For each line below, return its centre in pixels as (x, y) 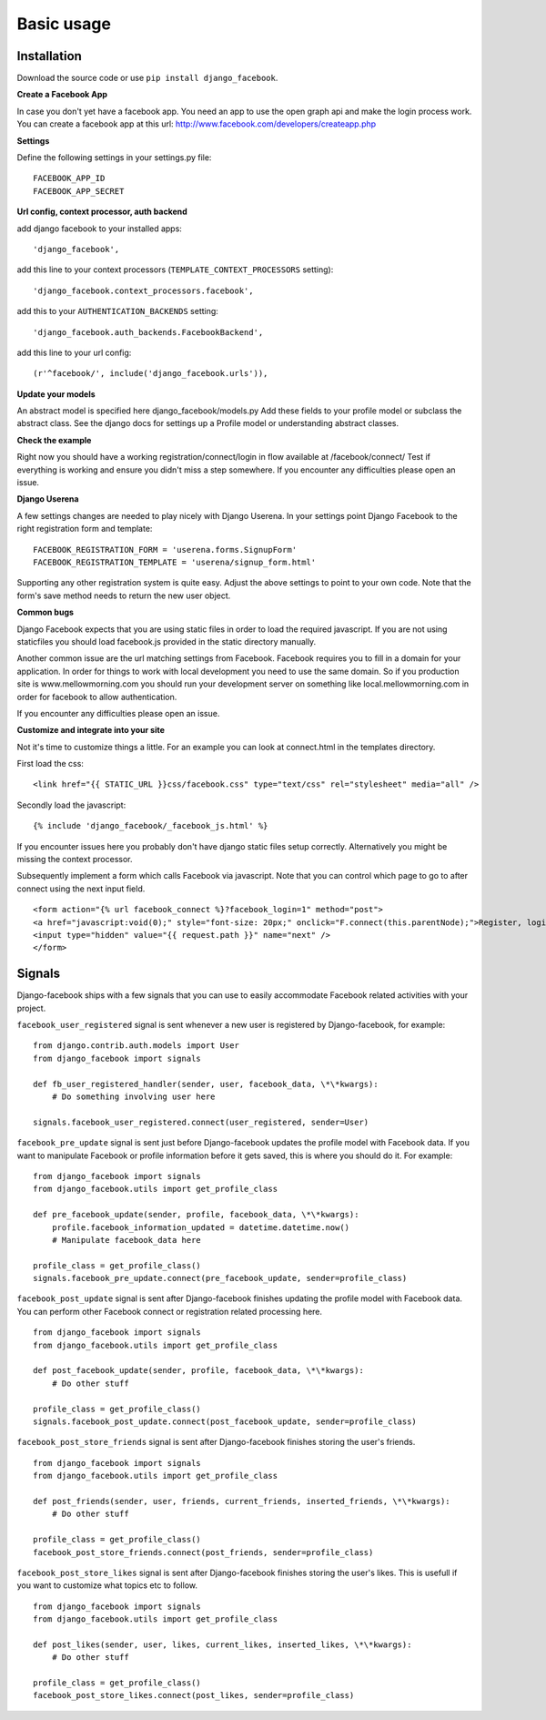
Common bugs (45, 612)
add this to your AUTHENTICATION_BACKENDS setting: (117, 311)
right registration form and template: (85, 529)
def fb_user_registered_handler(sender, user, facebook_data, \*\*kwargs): (206, 1084)
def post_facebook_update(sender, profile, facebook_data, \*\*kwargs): (198, 1371)
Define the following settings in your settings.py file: (114, 158)
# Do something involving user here (133, 1097)
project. (31, 1008)
